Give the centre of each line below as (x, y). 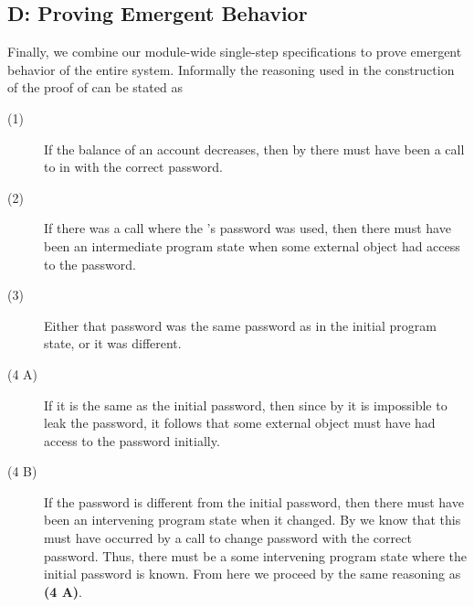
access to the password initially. (132, 440)
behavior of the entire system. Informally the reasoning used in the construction (231, 69)
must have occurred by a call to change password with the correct (228, 538)
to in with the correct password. (133, 167)
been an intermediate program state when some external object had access (252, 245)
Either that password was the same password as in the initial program (240, 325)
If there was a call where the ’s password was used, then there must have (248, 228)
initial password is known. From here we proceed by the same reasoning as (253, 574)
